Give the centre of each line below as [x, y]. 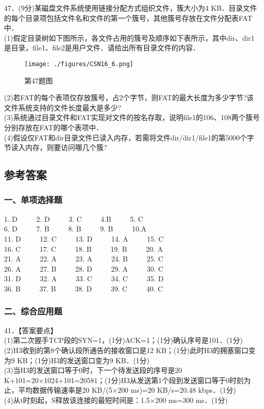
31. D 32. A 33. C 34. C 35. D [84, 279]
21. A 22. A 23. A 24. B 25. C [84, 259]
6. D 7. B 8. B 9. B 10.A [75, 229]
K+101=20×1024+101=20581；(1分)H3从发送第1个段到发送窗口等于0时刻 [124, 380]
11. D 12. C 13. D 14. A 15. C [84, 238]
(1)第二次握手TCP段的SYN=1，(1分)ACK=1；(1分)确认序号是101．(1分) [123, 340]
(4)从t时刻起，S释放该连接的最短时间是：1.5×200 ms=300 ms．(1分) [116, 400]
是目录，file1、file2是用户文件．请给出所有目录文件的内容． [102, 48]
